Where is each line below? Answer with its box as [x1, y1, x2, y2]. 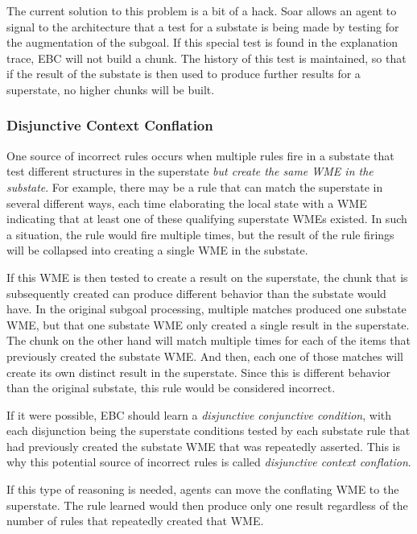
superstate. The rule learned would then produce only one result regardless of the [6, 496, 408, 513]
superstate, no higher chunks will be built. [6, 81, 215, 97]
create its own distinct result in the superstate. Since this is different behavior [6, 363, 391, 380]
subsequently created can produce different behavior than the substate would [6, 284, 386, 301]
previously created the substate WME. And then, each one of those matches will [6, 347, 403, 364]
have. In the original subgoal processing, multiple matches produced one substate [6, 300, 407, 317]
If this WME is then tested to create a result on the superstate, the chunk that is [6, 268, 408, 285]
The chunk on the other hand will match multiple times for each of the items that [6, 332, 411, 349]
